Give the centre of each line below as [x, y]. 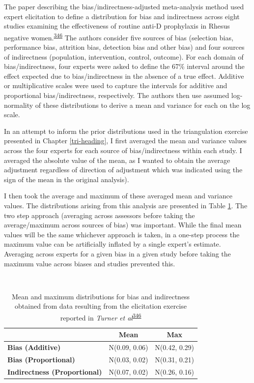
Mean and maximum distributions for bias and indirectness [101, 296]
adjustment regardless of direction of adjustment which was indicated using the [123, 170]
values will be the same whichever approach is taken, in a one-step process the [122, 234]
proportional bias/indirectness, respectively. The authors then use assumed [117, 95]
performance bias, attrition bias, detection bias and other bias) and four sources [124, 47]
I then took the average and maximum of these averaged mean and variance [118, 196]
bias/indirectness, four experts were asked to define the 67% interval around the [124, 66]
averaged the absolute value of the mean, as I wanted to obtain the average [117, 160]
